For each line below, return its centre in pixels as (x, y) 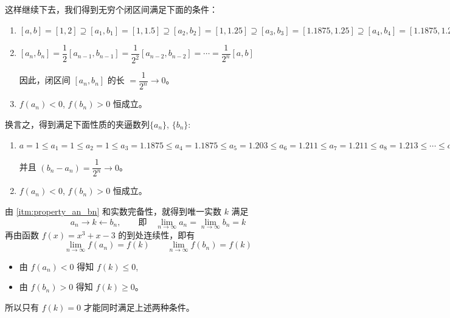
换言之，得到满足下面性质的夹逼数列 (77, 124)
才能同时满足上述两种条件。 (139, 307)
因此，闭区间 (45, 80)
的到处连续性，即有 (157, 234)
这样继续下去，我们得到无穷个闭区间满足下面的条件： (111, 9)
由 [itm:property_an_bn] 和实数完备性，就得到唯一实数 (113, 211)
